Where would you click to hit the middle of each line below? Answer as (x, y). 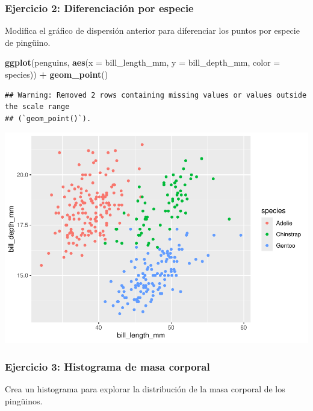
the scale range (37, 107)
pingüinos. (24, 400)
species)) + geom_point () (57, 74)
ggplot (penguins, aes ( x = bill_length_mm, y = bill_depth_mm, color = (143, 62)
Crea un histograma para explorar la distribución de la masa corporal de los (145, 389)
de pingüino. (28, 42)
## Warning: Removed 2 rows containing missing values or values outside (156, 95)
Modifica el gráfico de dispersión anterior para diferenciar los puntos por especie (152, 30)
